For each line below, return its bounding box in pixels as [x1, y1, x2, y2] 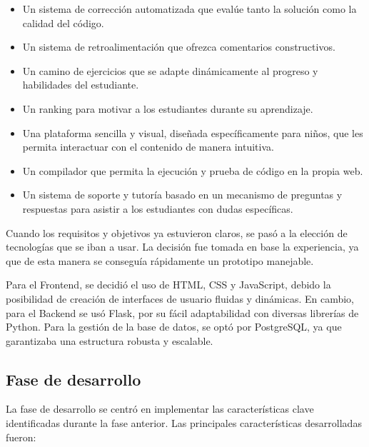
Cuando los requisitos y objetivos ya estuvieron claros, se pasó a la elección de [6, 225, 348, 240]
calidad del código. [22, 15, 104, 30]
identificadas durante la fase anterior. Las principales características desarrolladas [6, 416, 362, 431]
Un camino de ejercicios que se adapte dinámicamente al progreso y [22, 63, 318, 78]
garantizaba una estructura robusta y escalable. [6, 333, 213, 348]
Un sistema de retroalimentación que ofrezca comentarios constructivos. [22, 39, 335, 54]
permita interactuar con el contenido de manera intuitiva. [22, 139, 274, 154]
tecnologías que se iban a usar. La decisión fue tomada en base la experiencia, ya [6, 239, 359, 254]
